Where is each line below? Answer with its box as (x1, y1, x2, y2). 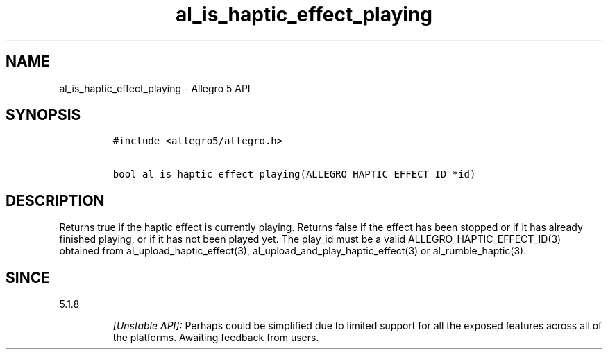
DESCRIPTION (6, 191, 105, 209)
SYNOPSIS (6, 106, 81, 124)
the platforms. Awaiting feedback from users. (112, 331, 319, 344)
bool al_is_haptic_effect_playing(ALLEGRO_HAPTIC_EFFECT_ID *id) (112, 168, 476, 180)
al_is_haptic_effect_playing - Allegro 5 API (59, 82, 251, 94)
